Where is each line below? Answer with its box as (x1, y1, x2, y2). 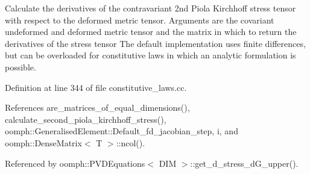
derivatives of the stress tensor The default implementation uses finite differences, (5, 37, 306, 49)
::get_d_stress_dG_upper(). (190, 157, 299, 169)
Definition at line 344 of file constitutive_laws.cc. (5, 81, 187, 93)
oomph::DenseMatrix (5, 136, 82, 149)
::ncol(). (116, 136, 145, 149)
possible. (5, 60, 36, 73)
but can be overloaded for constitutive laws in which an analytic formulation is (5, 49, 296, 61)
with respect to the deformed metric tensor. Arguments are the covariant (5, 13, 274, 26)
